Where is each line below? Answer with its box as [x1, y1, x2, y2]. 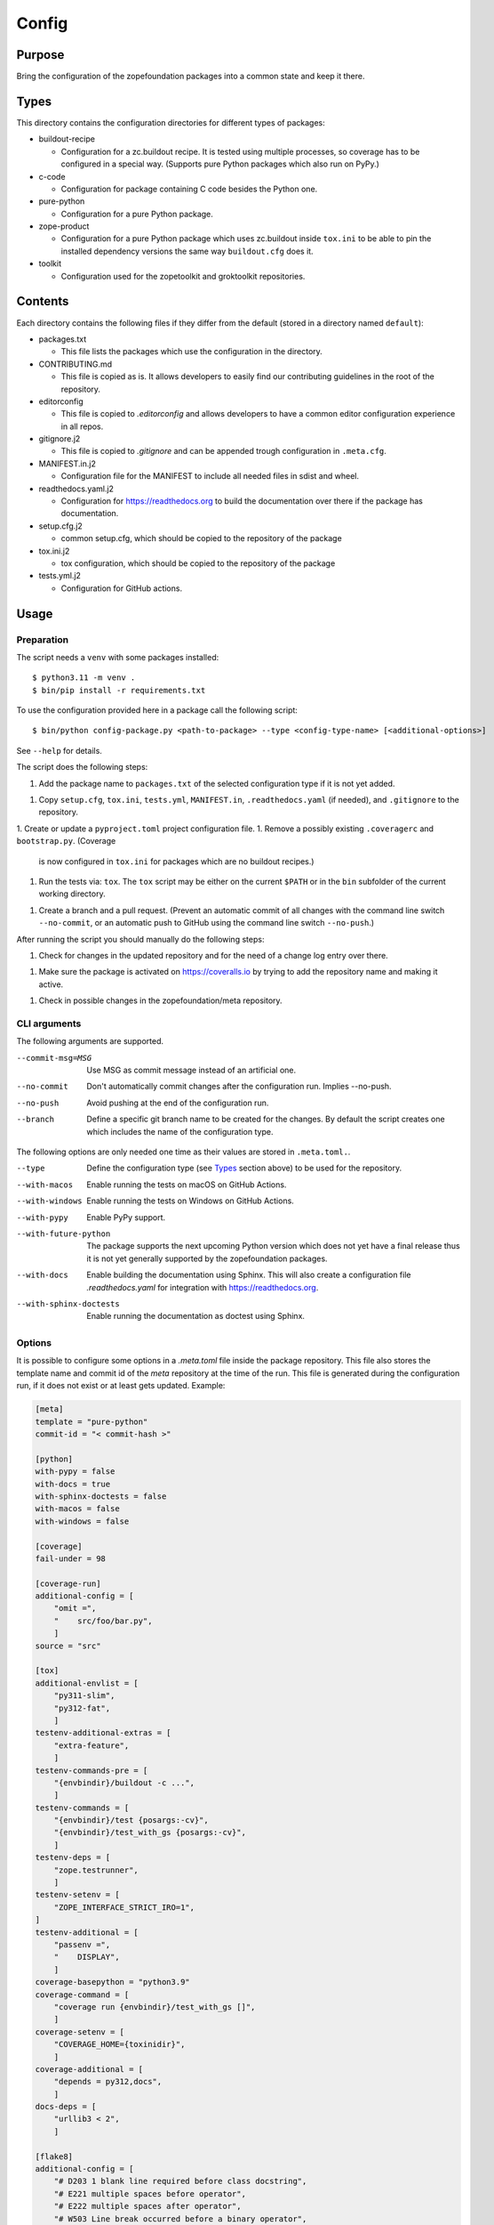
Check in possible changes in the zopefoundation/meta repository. [38, 995, 283, 1006]
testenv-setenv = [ [35, 1889, 120, 1900]
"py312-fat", [53, 1703, 111, 1713]
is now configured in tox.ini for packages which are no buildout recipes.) [38, 855, 315, 867]
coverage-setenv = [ [35, 2027, 124, 2037]
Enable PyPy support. [86, 1211, 166, 1223]
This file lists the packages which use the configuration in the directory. [60, 346, 323, 357]
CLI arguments [16, 1017, 82, 1030]
